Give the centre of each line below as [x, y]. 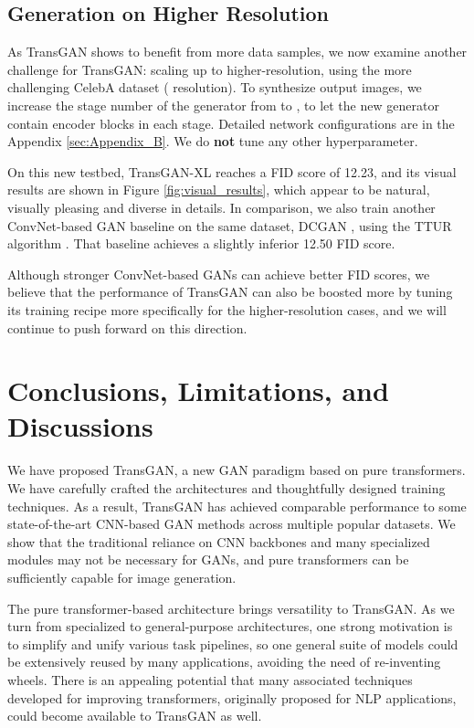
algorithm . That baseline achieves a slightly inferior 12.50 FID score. [201, 243]
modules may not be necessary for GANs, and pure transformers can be [208, 559]
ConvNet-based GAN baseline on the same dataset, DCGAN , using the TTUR [230, 225]
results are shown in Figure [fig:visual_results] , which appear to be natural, [219, 190]
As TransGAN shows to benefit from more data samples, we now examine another [237, 52]
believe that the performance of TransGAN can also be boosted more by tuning [230, 292]
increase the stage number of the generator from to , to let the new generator [223, 105]
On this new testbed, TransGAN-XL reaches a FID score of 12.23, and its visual [232, 171]
